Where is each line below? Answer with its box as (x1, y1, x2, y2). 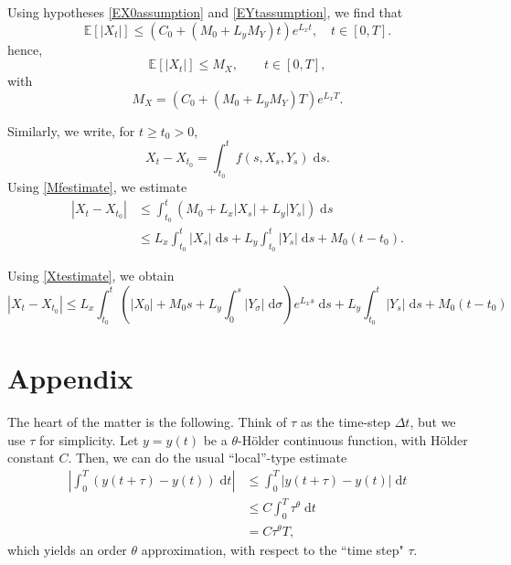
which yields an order (7, 540, 127, 560)
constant (7, 448, 55, 467)
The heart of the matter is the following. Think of (7, 412, 287, 432)
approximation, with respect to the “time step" (141, 540, 404, 560)
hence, (7, 39, 43, 59)
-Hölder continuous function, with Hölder (237, 430, 468, 449)
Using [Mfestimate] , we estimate (7, 177, 187, 197)
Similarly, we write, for (7, 121, 135, 140)
